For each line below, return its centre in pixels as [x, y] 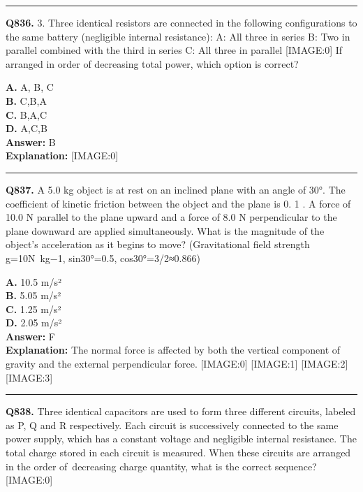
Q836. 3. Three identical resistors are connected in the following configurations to [181, 22]
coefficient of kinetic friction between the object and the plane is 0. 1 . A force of [178, 203]
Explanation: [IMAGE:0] [62, 155]
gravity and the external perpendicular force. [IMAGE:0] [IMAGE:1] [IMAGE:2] [177, 364]
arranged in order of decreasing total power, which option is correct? [152, 63]
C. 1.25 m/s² [34, 309]
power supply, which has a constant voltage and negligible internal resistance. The [181, 439]
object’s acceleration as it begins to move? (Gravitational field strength [158, 244]
